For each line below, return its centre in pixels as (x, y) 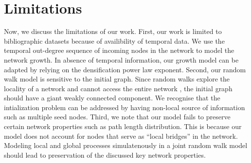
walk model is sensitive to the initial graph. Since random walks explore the (117, 79)
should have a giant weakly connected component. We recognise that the (112, 98)
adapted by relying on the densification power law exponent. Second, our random (125, 69)
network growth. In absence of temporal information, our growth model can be (121, 59)
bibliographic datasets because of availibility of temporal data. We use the (114, 41)
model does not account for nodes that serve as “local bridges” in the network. (121, 136)
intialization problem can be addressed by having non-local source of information (125, 107)
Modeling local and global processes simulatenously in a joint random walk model (126, 145)
